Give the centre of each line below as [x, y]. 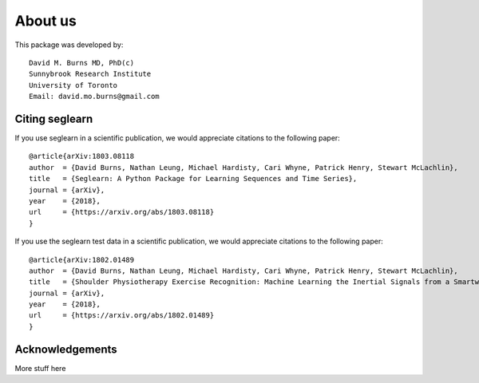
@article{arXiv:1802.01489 [82, 260]
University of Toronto [73, 85]
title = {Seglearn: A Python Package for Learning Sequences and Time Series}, [193, 179]
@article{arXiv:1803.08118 [82, 156]
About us [46, 21]
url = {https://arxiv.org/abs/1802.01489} [122, 316]
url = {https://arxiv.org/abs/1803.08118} [122, 212]
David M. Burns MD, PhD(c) [82, 63]
